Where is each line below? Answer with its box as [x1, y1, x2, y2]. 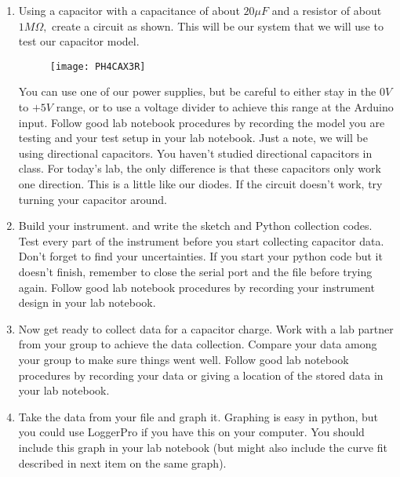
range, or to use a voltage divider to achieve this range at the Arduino [56, 99, 394, 115]
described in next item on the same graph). [18, 454, 227, 471]
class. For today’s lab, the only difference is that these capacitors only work [18, 160, 381, 177]
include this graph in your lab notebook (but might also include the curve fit [18, 439, 387, 455]
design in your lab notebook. [18, 294, 156, 311]
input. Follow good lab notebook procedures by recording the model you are [18, 114, 385, 130]
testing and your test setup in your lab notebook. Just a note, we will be [18, 129, 368, 146]
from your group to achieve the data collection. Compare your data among [18, 336, 377, 352]
